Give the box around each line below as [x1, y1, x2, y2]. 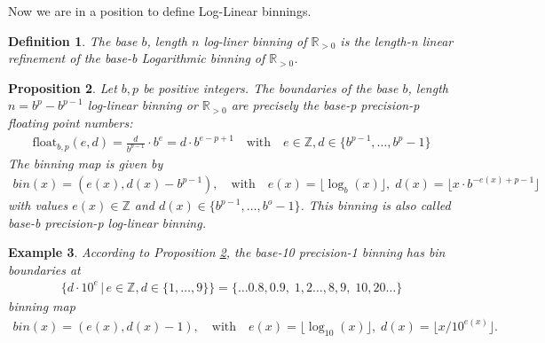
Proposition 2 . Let [8, 78, 117, 97]
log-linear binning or [87, 96, 198, 114]
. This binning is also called [300, 196, 451, 214]
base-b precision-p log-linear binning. [8, 213, 206, 231]
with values [8, 196, 68, 214]
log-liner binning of [203, 31, 307, 50]
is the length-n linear [340, 31, 454, 50]
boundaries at [8, 260, 81, 278]
